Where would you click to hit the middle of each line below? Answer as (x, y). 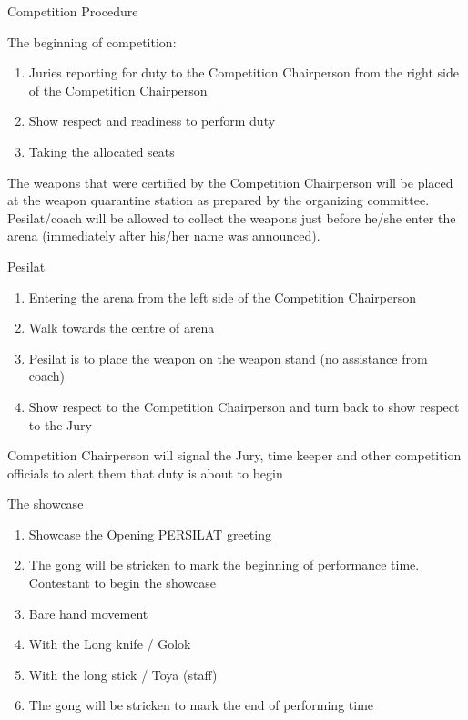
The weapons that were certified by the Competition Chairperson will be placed (230, 182)
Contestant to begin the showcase (122, 583)
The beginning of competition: (92, 41)
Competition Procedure (73, 11)
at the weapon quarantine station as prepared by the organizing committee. (219, 200)
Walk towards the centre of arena (122, 328)
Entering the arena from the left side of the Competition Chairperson (223, 297)
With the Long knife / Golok (110, 644)
